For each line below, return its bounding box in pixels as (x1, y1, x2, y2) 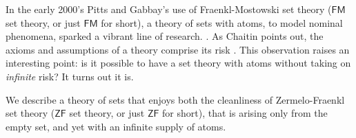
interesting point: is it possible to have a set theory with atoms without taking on (6, 56, 351, 70)
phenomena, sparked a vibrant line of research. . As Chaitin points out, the (6, 29, 324, 43)
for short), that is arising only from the (162, 106, 328, 120)
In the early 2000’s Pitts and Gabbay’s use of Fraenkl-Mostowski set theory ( (6, 2, 332, 16)
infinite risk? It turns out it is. (6, 69, 134, 83)
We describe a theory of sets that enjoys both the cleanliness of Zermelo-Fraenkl (6, 92, 345, 106)
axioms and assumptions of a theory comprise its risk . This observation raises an (6, 42, 350, 56)
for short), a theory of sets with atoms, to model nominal (101, 15, 343, 30)
